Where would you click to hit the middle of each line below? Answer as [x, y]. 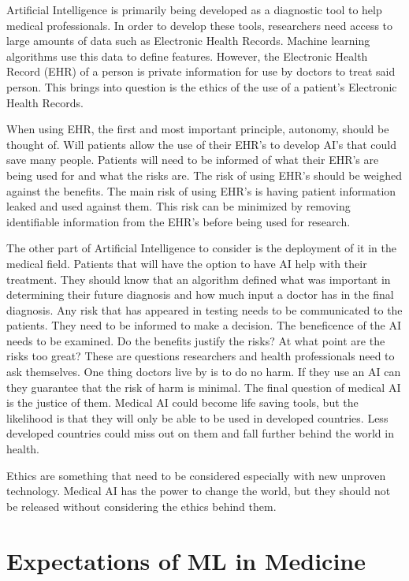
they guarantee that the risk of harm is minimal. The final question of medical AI [204, 387]
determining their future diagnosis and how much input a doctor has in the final [200, 294]
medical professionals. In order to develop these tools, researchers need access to [200, 25]
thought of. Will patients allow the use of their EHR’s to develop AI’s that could [202, 144]
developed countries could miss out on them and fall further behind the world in [200, 433]
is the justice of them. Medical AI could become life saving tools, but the [182, 402]
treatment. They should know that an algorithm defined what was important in [199, 279]
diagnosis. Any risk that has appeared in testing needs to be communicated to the [204, 309]
